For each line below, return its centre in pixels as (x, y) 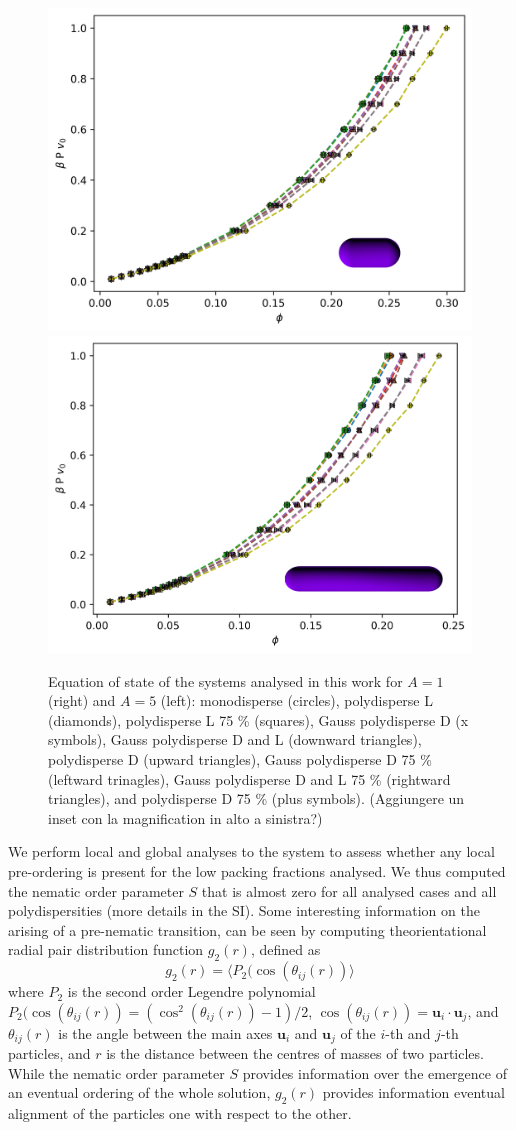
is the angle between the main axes (165, 1032)
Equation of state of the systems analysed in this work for (225, 680)
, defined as (285, 949)
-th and (408, 1032)
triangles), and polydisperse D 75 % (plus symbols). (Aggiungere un (256, 798)
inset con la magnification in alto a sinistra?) (185, 817)
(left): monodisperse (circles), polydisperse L (296, 700)
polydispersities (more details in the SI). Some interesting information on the (244, 910)
